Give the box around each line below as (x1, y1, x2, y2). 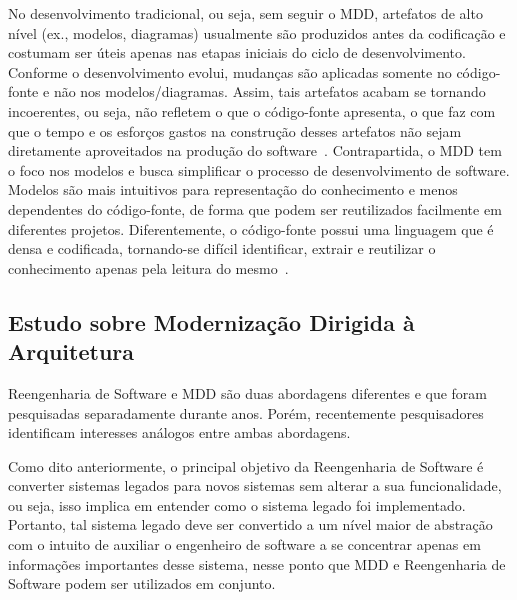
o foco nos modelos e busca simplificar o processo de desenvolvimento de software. (8, 159, 510, 180)
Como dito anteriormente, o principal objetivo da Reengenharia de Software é (8, 455, 484, 476)
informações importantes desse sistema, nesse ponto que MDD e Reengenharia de (8, 553, 506, 574)
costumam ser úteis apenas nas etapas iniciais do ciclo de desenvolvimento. (8, 42, 466, 63)
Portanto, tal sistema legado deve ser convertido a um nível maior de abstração (8, 514, 493, 535)
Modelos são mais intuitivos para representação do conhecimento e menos (8, 179, 458, 200)
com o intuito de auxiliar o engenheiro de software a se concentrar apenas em (8, 534, 481, 555)
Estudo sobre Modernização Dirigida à (8, 306, 415, 337)
